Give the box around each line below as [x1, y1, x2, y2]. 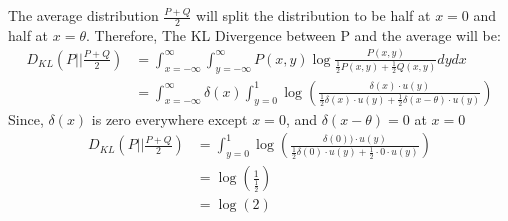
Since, [8, 108, 44, 129]
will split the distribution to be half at [196, 5, 431, 25]
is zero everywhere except [91, 108, 248, 129]
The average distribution [8, 5, 159, 25]
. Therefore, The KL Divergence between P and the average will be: [85, 24, 501, 45]
